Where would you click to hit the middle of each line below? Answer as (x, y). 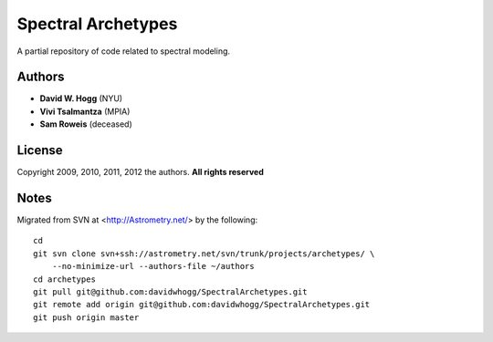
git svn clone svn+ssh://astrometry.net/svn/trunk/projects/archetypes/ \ (204, 254)
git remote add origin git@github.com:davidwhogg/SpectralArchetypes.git (202, 305)
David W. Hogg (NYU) (81, 98)
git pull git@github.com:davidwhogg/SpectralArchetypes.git (170, 292)
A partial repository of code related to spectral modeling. (124, 51)
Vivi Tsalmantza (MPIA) (85, 111)
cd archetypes (64, 279)
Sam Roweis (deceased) (86, 124)
